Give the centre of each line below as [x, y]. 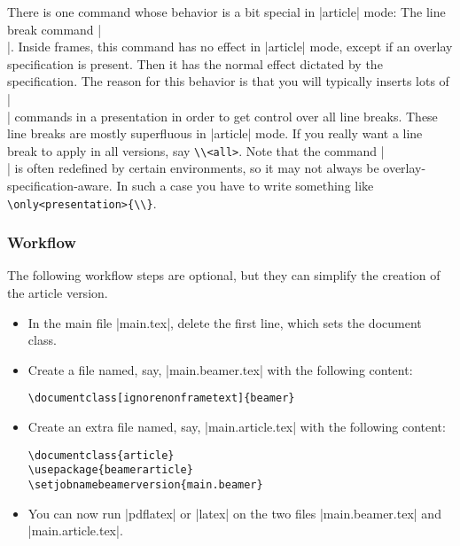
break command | [55, 29]
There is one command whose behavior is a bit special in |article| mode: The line [226, 12]
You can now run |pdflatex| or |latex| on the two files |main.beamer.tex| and [234, 513]
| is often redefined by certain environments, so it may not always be [193, 168]
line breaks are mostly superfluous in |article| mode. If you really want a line [215, 133]
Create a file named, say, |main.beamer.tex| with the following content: [220, 369]
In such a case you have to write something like [245, 185]
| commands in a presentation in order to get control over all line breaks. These [222, 116]
